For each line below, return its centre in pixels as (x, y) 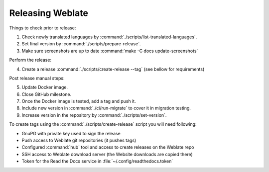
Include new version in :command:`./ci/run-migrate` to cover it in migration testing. (106, 108)
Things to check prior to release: (43, 28)
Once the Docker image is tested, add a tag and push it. (79, 101)
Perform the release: (30, 60)
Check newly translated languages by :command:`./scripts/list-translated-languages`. (109, 37)
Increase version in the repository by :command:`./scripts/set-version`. (94, 115)
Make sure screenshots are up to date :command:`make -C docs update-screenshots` (110, 51)
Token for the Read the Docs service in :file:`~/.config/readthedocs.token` (97, 161)
